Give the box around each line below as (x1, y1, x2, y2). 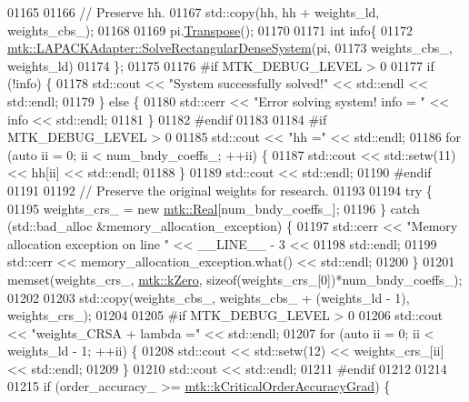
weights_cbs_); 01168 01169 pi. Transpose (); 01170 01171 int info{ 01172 (7, 20, 414, 39)
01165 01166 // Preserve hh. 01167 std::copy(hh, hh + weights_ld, (7, 3, 380, 21)
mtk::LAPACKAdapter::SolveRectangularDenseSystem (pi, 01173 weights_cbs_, (7, 38, 453, 57)
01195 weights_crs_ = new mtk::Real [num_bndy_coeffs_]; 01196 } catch (7, 198, 420, 217)
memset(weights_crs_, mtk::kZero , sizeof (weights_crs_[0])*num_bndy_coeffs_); (7, 269, 463, 288)
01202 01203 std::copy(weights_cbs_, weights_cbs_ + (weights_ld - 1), (7, 287, 410, 307)
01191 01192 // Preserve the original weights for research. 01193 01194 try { (7, 180, 433, 199)
